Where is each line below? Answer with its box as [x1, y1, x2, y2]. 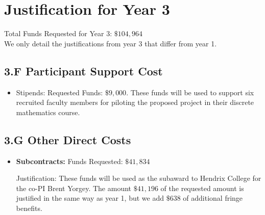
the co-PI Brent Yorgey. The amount [16, 182, 132, 193]
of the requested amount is [160, 182, 244, 193]
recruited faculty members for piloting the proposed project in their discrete [16, 97, 254, 107]
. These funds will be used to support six [126, 87, 254, 97]
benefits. [16, 202, 42, 213]
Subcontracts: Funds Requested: [16, 155, 123, 166]
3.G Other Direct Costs [4, 131, 131, 147]
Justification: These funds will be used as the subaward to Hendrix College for [16, 173, 261, 183]
